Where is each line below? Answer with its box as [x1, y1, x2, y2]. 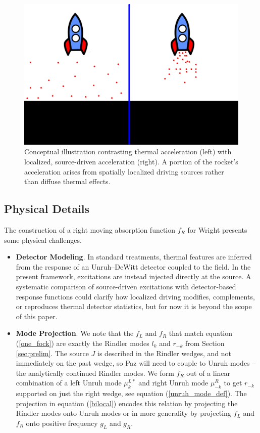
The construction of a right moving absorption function [4, 225, 176, 235]
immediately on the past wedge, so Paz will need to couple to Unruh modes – [16, 358, 256, 368]
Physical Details [4, 201, 90, 216]
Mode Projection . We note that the [16, 328, 134, 338]
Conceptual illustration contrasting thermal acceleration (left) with [24, 146, 232, 157]
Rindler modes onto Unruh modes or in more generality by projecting [16, 408, 231, 418]
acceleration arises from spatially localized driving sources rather [24, 166, 224, 177]
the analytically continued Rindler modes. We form [16, 367, 174, 378]
